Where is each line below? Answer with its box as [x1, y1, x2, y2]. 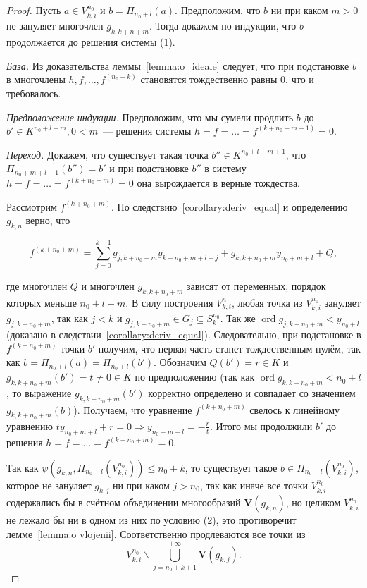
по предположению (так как [135, 369, 255, 384]
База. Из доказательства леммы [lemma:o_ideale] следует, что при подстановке [6, 58, 349, 73]
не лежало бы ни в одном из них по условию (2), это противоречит [6, 513, 297, 527]
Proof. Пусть [6, 3, 61, 17]
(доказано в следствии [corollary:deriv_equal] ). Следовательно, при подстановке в [6, 327, 361, 342]
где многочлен [6, 278, 68, 293]
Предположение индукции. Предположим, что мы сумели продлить [6, 109, 294, 124]
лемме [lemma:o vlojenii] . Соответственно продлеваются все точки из [6, 527, 306, 541]
